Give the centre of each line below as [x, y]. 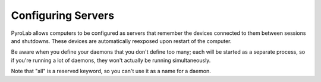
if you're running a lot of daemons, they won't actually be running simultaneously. [111, 60]
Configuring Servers [63, 15]
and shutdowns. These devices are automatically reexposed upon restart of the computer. [121, 41]
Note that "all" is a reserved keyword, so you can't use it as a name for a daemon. [111, 71]
